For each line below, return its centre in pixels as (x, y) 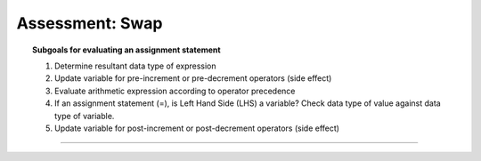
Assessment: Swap (90, 23)
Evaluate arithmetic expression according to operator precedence (175, 91)
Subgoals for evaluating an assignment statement (127, 50)
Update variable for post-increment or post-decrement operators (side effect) (197, 128)
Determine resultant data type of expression (136, 66)
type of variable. (85, 116)
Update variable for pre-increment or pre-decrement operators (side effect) (193, 78)
